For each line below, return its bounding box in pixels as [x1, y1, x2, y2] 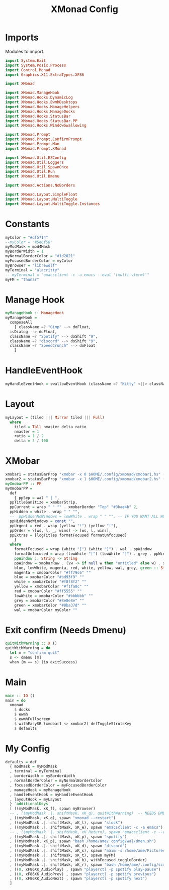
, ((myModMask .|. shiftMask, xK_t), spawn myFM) [10, 853, 116, 858]
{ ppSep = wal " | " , [14, 495, 59, 501]
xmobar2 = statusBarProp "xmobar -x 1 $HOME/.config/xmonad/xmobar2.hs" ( [5, 476, 165, 481]
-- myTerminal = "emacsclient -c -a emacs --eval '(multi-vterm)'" [5, 272, 150, 277]
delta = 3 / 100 [14, 438, 49, 443]
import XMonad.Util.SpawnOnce [5, 164, 69, 169]
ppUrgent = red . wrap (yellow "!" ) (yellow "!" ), [10, 523, 118, 528]
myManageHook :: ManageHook [5, 311, 64, 316]
